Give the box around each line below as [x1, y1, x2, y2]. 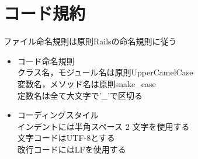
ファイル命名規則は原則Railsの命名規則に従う [4, 35, 177, 47]
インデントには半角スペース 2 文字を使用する [17, 120, 190, 132]
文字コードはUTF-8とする [17, 132, 115, 144]
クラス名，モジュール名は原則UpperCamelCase [17, 66, 193, 78]
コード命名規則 [17, 54, 75, 67]
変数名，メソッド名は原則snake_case [17, 77, 156, 89]
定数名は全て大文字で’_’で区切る [17, 89, 143, 101]
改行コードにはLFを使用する [17, 143, 126, 155]
